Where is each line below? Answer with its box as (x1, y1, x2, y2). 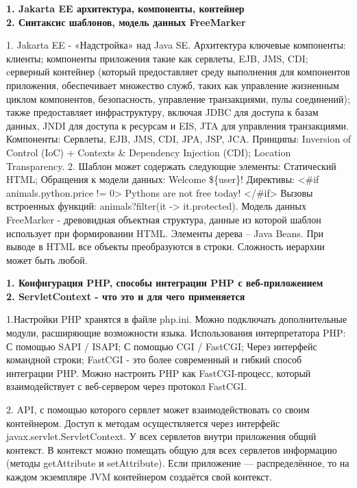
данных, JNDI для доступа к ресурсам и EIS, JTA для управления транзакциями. (6, 118, 349, 132)
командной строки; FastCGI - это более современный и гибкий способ (6, 352, 302, 367)
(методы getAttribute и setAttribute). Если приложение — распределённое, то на (6, 456, 349, 470)
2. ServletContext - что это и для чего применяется (6, 289, 245, 303)
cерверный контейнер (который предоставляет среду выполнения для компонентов (6, 64, 350, 79)
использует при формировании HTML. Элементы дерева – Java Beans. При (6, 225, 323, 240)
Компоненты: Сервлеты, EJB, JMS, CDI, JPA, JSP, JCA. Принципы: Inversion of (6, 132, 352, 146)
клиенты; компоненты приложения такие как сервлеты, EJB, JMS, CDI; (6, 51, 308, 65)
